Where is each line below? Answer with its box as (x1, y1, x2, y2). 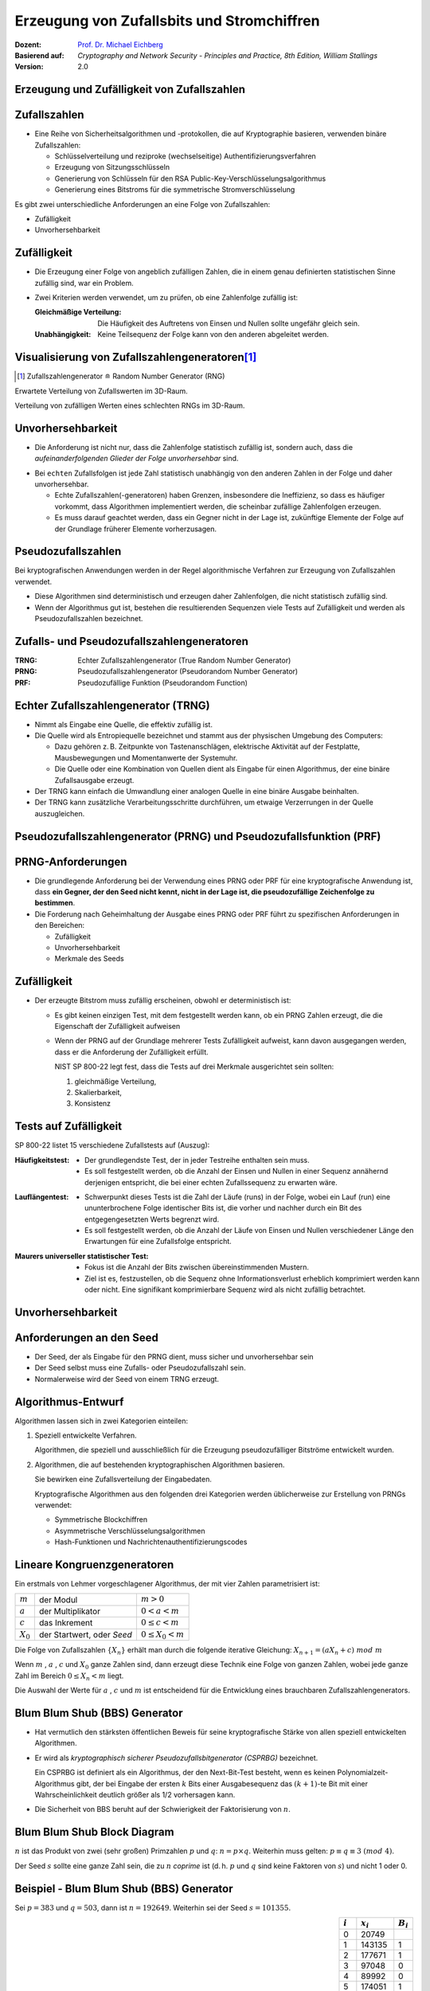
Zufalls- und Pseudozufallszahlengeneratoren (14, 634, 248, 648)
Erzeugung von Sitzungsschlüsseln (54, 162, 170, 172)
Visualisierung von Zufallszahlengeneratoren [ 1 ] (14, 350, 257, 364)
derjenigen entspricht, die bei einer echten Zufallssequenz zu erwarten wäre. (84, 1177, 338, 1187)
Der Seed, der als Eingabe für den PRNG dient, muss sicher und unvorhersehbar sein (34, 1351, 314, 1361)
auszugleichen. (34, 808, 85, 818)
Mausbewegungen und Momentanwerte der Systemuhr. (54, 753, 238, 762)
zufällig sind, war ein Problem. (34, 278, 135, 288)
